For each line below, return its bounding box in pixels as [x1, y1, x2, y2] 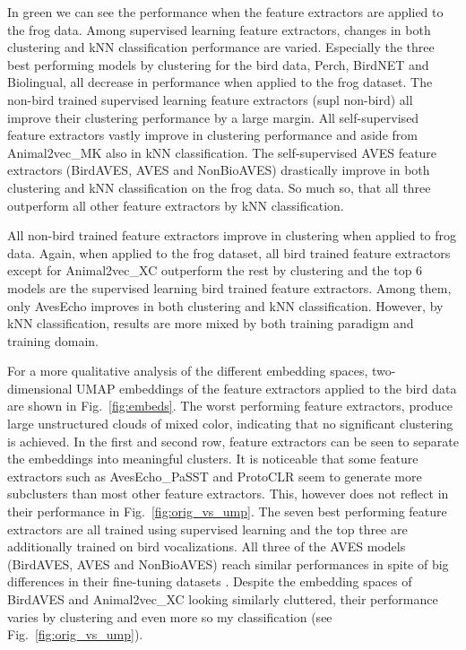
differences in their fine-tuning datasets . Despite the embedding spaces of [7, 572, 412, 591]
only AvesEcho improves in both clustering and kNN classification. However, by [7, 296, 444, 315]
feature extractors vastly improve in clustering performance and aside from [7, 126, 418, 144]
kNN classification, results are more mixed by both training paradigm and [7, 314, 414, 333]
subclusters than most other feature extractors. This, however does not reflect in [7, 484, 449, 503]
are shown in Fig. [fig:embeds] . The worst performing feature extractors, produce [7, 396, 453, 415]
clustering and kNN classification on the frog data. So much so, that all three [7, 178, 431, 196]
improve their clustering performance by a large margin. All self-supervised [7, 108, 419, 126]
